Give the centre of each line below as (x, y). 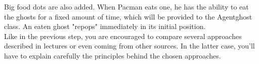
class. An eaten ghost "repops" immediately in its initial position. (105, 26)
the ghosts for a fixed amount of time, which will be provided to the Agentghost (128, 16)
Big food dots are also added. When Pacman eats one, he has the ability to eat (126, 6)
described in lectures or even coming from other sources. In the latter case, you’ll (129, 46)
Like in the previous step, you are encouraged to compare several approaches (123, 36)
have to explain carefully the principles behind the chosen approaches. (113, 55)
